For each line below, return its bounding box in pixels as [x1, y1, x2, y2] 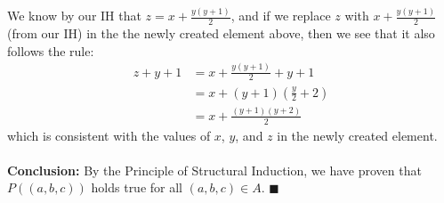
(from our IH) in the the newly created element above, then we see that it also [7, 24, 435, 43]
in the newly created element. [277, 126, 438, 144]
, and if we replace [230, 6, 331, 25]
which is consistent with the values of [7, 126, 211, 144]
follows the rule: [7, 41, 94, 60]
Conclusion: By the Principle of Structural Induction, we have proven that [7, 160, 422, 179]
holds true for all [91, 178, 183, 197]
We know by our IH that [7, 6, 141, 25]
